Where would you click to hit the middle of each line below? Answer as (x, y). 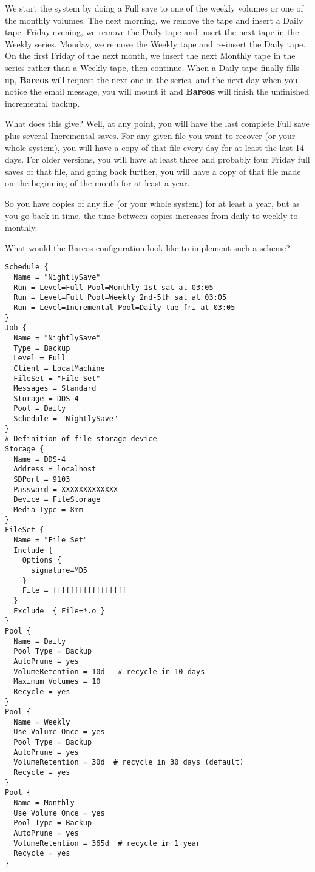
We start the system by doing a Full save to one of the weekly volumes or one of (154, 8)
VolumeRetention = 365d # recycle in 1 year (107, 843)
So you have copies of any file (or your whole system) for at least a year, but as (152, 203)
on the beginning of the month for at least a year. (97, 183)
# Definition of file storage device (81, 439)
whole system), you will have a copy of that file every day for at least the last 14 (155, 147)
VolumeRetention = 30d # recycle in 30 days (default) (129, 762)
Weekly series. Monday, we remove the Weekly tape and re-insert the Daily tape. (155, 43)
